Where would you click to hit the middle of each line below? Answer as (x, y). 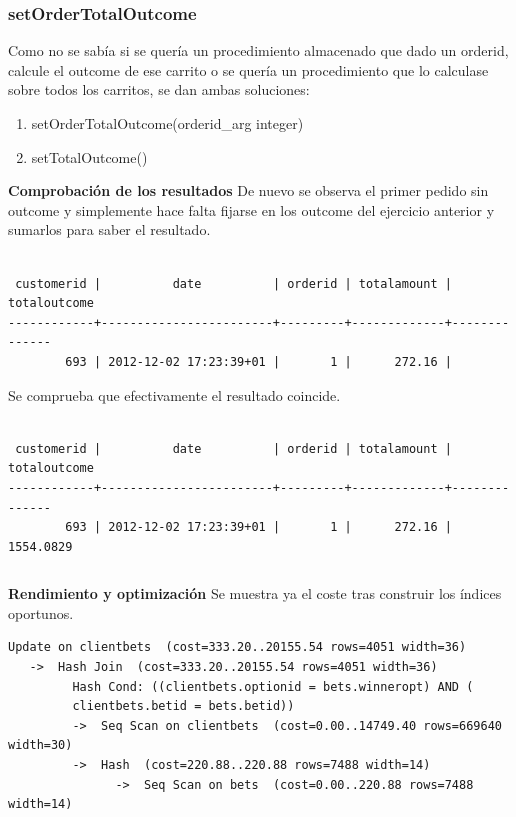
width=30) (40, 745)
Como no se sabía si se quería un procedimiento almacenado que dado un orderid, (258, 50)
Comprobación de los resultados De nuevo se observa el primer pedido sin (248, 190)
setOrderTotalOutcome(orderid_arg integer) (167, 123)
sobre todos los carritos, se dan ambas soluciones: (159, 89)
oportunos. (41, 612)
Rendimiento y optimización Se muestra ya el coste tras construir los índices (255, 593)
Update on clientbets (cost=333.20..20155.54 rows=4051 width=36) (237, 647)
